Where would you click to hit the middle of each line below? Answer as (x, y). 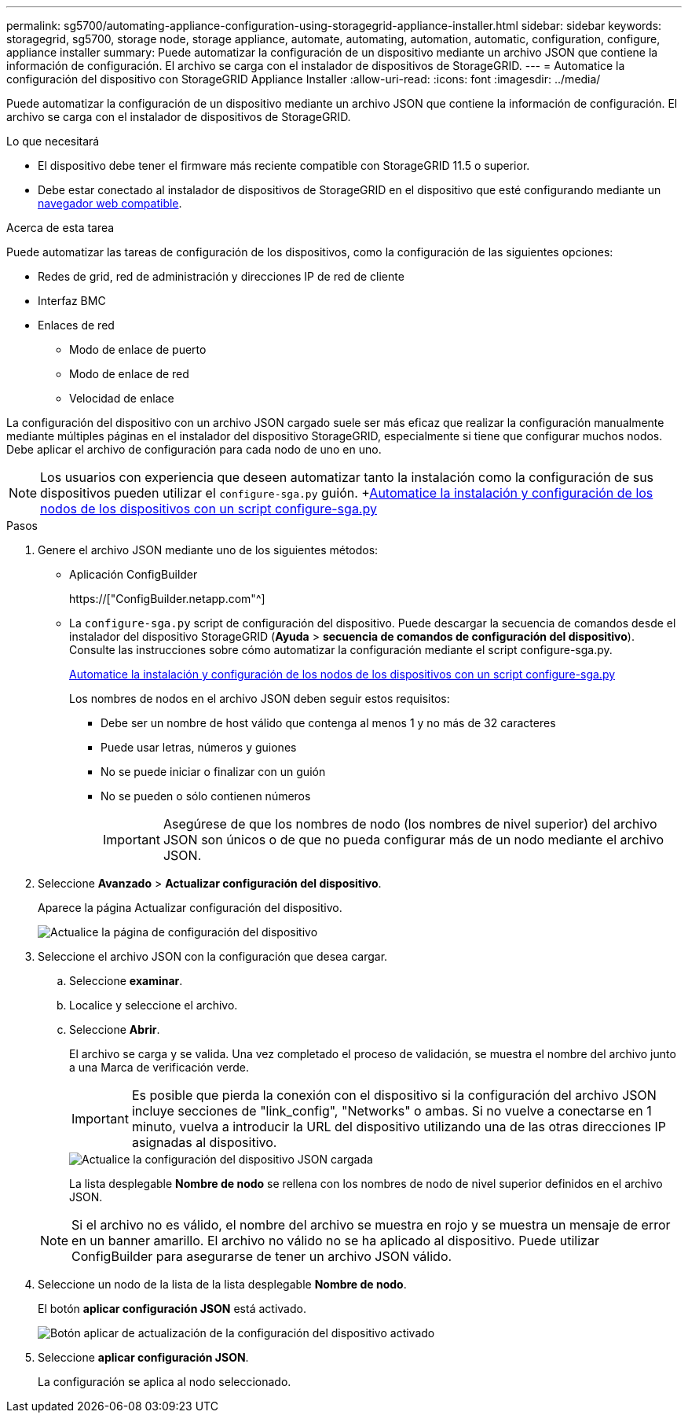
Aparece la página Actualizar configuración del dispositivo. (190, 908)
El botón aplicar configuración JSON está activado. (172, 1309)
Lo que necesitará (53, 141)
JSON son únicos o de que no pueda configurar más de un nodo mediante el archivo (414, 840)
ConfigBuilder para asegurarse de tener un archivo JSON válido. (262, 1256)
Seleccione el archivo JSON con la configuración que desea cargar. (213, 956)
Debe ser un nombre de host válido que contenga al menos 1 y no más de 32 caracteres (328, 723)
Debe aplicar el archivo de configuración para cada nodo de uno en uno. (194, 449)
